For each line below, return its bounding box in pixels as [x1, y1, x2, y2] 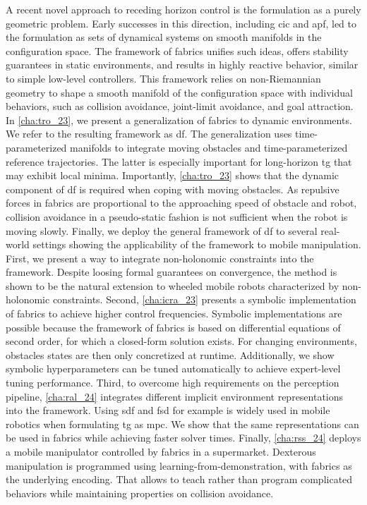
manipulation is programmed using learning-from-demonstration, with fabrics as [6, 458, 352, 473]
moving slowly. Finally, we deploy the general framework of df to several [6, 223, 318, 238]
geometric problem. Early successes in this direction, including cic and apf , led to [6, 16, 356, 30]
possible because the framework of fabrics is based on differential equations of [6, 320, 341, 334]
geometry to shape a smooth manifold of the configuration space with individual [6, 85, 353, 99]
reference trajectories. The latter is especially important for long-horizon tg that [6, 154, 352, 169]
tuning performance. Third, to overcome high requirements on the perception [6, 375, 339, 390]
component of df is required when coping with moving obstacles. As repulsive [6, 181, 339, 196]
